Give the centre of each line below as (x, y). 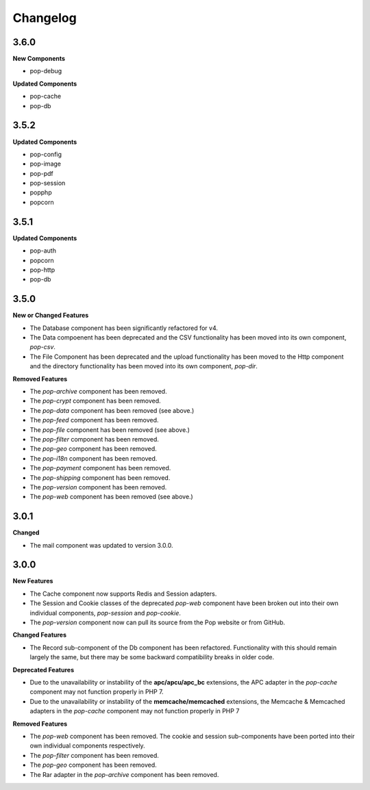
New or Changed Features (51, 316)
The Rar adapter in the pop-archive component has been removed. (124, 774)
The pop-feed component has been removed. (94, 420)
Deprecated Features (44, 670)
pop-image (46, 164)
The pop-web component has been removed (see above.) (111, 497)
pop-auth (43, 251)
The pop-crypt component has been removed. (95, 401)
